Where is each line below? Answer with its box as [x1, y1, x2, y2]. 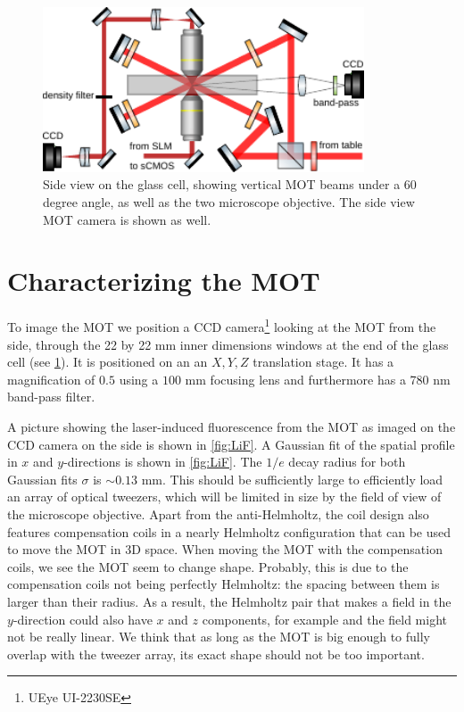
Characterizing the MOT [7, 262, 320, 299]
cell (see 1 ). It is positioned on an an [7, 352, 208, 371]
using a [119, 369, 159, 388]
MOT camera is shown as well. [43, 210, 211, 228]
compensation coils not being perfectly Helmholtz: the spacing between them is [7, 575, 440, 593]
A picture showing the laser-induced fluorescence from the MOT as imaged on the [7, 417, 456, 435]
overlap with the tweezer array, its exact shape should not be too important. [7, 644, 425, 663]
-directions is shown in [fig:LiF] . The [63, 452, 262, 471]
